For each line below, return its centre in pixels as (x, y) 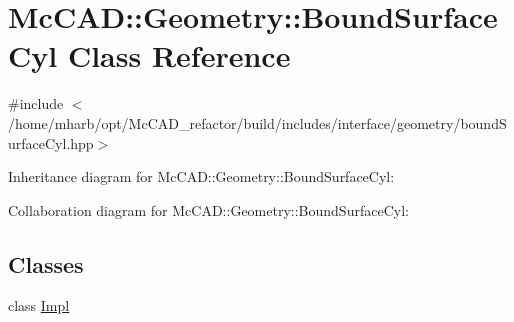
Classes (46, 263)
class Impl (39, 305)
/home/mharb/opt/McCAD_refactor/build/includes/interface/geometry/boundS (257, 122)
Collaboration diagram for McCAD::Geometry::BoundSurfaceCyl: (208, 209)
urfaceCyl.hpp (51, 142)
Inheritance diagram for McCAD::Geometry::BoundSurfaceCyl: (201, 176)
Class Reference (179, 55)
